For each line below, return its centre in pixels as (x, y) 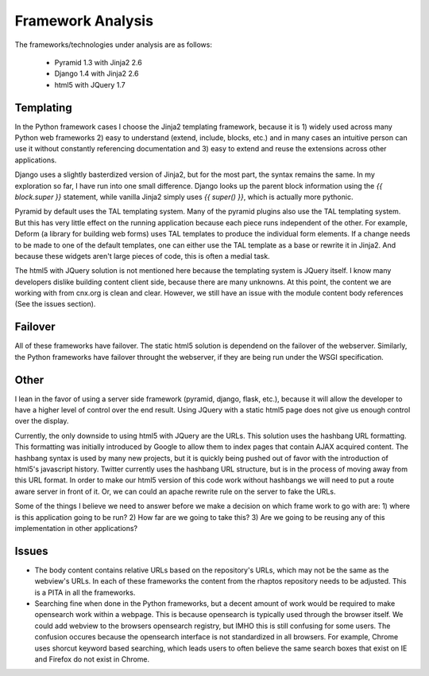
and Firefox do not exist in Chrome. (92, 659)
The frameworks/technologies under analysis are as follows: (113, 45)
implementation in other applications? (76, 528)
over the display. (42, 421)
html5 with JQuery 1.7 (90, 84)
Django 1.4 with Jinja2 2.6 (97, 74)
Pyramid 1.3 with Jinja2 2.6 (98, 62)
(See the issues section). (55, 304)
